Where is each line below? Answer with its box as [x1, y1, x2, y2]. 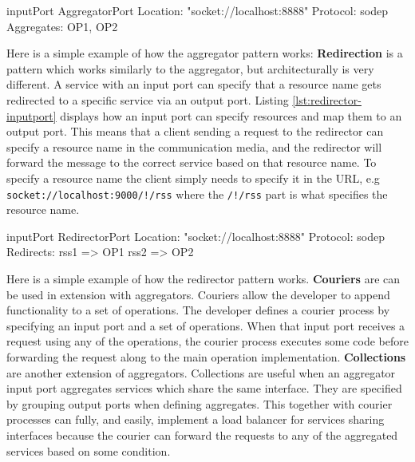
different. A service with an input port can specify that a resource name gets [6, 76, 381, 93]
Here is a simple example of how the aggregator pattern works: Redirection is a [6, 45, 403, 61]
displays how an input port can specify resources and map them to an [60, 107, 402, 124]
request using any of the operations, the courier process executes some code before [6, 333, 409, 349]
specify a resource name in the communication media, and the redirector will [6, 138, 382, 155]
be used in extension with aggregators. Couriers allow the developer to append [6, 286, 390, 302]
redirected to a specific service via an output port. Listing [6, 91, 289, 108]
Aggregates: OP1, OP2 [6, 18, 118, 34]
